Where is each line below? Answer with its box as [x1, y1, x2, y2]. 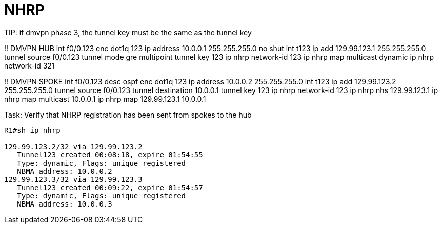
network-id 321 [4, 61, 55, 70]
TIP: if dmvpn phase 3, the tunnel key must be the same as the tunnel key [4, 28, 252, 37]
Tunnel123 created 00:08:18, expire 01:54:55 [17, 150, 203, 159]
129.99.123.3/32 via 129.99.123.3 [4, 175, 143, 184]
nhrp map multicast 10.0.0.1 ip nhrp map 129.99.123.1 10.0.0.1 [4, 94, 206, 103]
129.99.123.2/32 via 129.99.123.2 [4, 142, 143, 151]
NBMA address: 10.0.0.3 [17, 199, 112, 208]
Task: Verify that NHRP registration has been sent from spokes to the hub [4, 110, 252, 119]
